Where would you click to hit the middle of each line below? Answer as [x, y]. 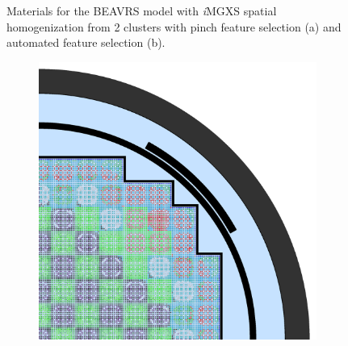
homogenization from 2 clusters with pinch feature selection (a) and [174, 26]
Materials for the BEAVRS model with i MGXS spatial [142, 10]
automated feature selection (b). [86, 42]
